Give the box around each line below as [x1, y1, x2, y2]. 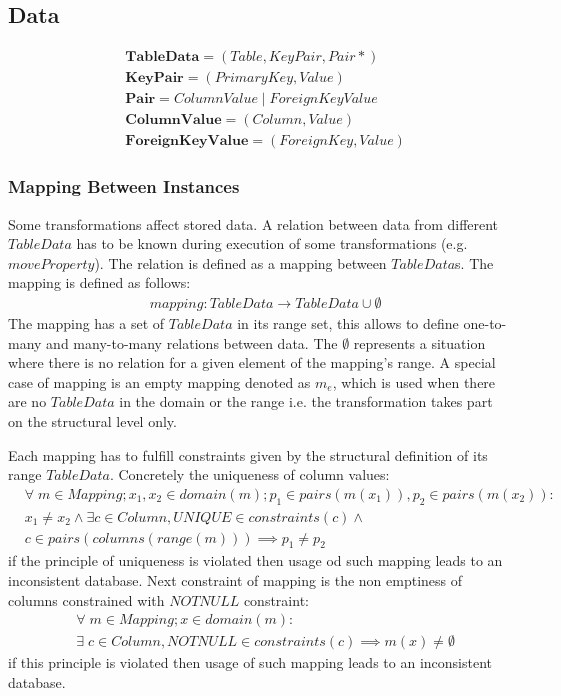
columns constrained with [8, 589, 165, 610]
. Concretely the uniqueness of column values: [109, 464, 390, 485]
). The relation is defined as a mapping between [94, 252, 387, 273]
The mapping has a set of [8, 312, 165, 333]
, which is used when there [332, 371, 496, 392]
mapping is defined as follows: [8, 272, 191, 293]
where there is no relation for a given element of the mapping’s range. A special [8, 352, 496, 373]
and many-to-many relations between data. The [46, 332, 338, 353]
